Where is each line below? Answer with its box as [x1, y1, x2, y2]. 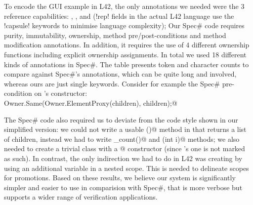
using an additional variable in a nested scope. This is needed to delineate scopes [4, 163, 249, 173]
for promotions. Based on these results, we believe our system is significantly [4, 172, 236, 183]
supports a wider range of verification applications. [4, 192, 158, 202]
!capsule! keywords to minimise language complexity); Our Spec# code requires [4, 20, 245, 31]
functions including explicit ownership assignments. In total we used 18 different [4, 49, 247, 59]
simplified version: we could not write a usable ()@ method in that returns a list [4, 124, 247, 134]
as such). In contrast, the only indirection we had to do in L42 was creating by [4, 153, 243, 163]
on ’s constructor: [34, 88, 87, 98]
